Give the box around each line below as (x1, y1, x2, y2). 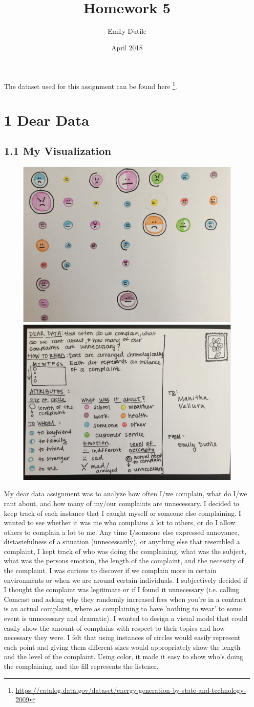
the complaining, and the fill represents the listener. (4, 661, 159, 671)
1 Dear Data (4, 110, 89, 130)
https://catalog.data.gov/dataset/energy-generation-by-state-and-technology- (15, 685, 246, 695)
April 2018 (111, 42, 143, 52)
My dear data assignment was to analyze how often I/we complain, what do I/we (4, 488, 247, 499)
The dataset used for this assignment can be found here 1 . (4, 80, 177, 91)
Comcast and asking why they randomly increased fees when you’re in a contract (4, 594, 247, 604)
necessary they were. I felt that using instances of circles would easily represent (4, 632, 241, 642)
